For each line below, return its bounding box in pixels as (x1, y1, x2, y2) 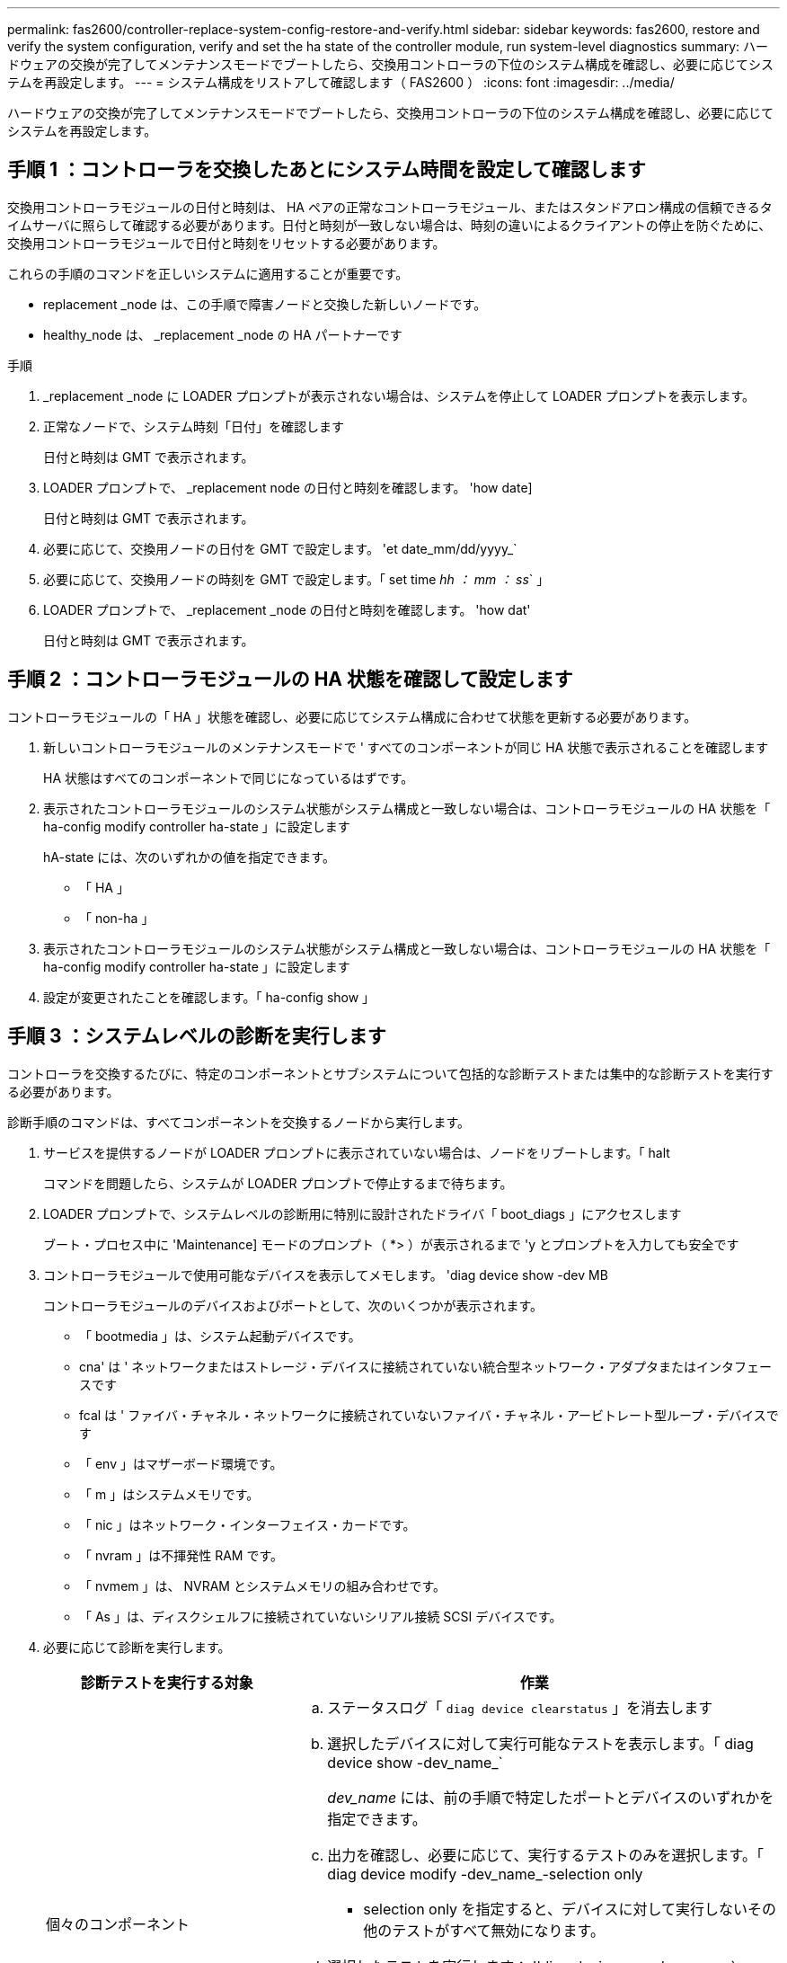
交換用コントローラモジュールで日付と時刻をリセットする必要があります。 (7, 235, 446, 251)
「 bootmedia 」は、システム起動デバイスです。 (79, 1328, 361, 1344)
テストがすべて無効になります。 (392, 1921, 605, 1940)
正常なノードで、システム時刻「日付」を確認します (43, 418, 345, 434)
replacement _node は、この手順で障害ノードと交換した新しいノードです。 (43, 296, 487, 312)
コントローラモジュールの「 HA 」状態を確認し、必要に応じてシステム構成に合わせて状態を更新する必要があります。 (7, 708, 697, 724)
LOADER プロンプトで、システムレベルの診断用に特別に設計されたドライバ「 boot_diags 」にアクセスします (43, 1205, 682, 1221)
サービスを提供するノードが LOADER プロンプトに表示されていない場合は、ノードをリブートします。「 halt (43, 1144, 670, 1160)
